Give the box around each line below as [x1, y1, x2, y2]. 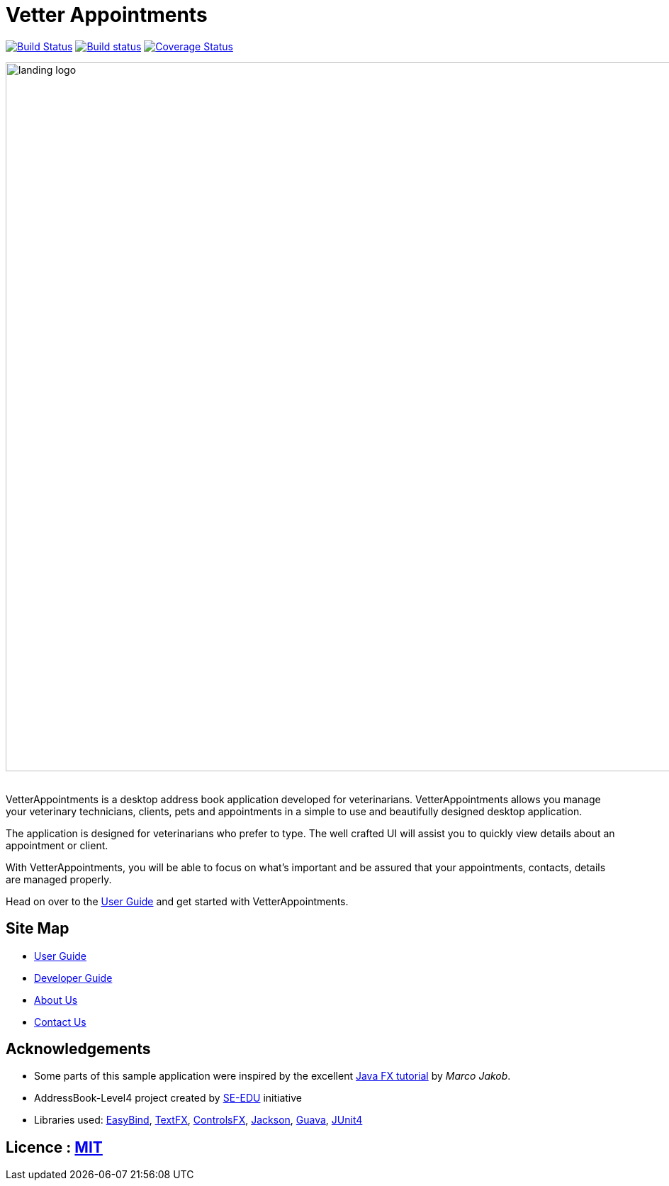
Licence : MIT [6, 1138, 103, 1156]
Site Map [6, 919, 69, 938]
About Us [34, 993, 78, 1006]
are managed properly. [6, 873, 112, 885]
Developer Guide [34, 971, 113, 984]
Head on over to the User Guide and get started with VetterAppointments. [6, 895, 349, 907]
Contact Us [34, 1015, 86, 1028]
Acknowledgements [6, 1040, 151, 1058]
